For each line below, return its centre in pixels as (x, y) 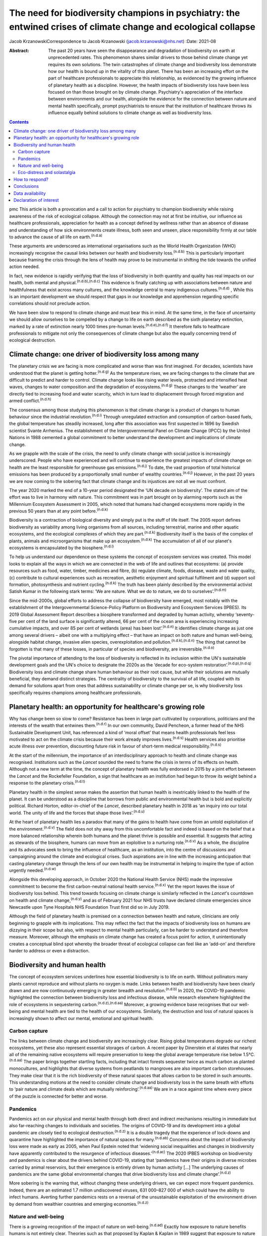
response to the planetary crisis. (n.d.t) (47, 783)
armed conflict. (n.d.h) (30, 400)
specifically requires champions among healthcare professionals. (75, 693)
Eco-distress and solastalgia (47, 173)
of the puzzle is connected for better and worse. (58, 1096)
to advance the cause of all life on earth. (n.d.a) (56, 236)
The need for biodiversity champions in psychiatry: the (125, 13)
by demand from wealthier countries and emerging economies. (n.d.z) (79, 1203)
